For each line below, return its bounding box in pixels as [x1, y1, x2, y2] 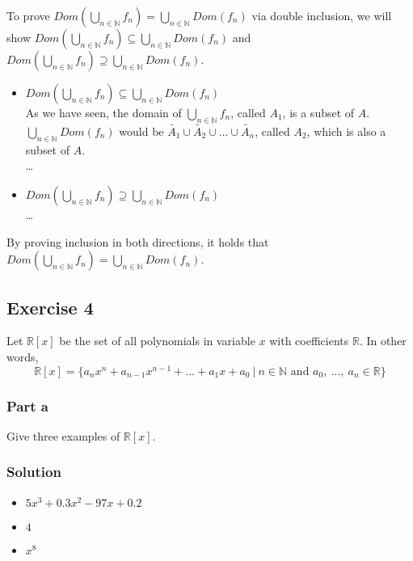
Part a [6, 395, 48, 415]
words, [6, 348, 39, 365]
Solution [6, 462, 61, 482]
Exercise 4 [6, 294, 94, 319]
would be [119, 123, 164, 140]
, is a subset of [282, 104, 355, 120]
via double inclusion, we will [251, 7, 392, 23]
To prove [6, 7, 50, 23]
